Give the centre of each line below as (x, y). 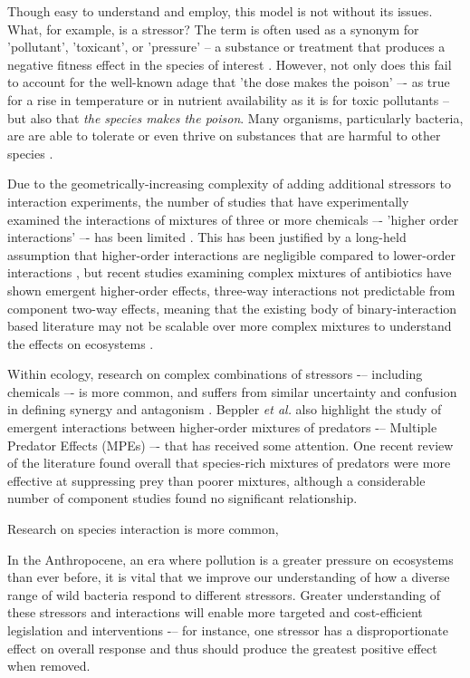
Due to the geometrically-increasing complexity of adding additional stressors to (229, 184)
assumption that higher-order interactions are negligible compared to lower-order (231, 254)
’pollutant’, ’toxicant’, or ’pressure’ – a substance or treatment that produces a (226, 47)
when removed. (49, 666)
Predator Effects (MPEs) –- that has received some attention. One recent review (230, 445)
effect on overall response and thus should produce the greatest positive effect (222, 648)
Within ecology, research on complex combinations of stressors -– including (215, 374)
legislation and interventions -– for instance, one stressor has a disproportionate (228, 630)
